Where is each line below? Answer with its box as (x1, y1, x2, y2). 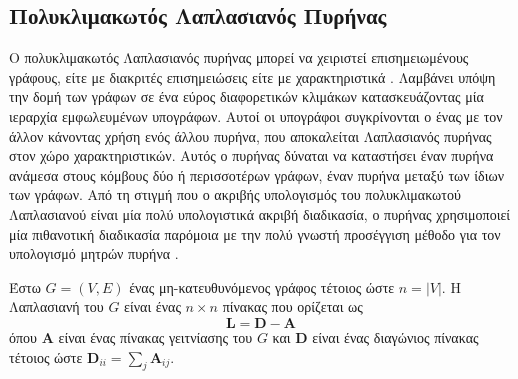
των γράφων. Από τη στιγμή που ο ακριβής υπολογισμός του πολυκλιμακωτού (9, 184, 461, 205)
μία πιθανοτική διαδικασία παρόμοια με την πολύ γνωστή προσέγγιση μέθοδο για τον (9, 223, 501, 244)
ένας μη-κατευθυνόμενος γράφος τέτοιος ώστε (129, 276, 395, 297)
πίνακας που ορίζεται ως (222, 296, 363, 317)
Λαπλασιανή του (9, 296, 104, 317)
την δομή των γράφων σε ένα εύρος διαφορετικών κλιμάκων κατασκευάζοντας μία (9, 86, 484, 107)
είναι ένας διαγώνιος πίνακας (312, 326, 479, 347)
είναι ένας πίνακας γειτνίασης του (58, 326, 253, 347)
